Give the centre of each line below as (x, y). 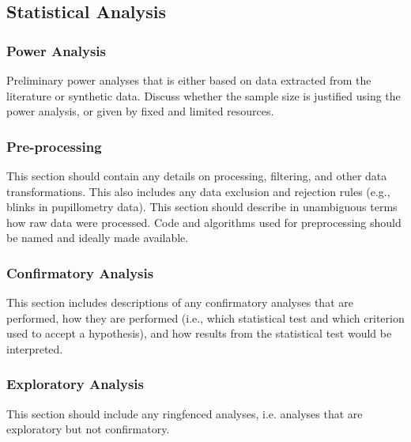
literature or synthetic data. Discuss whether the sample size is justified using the (204, 95)
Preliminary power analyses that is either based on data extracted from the (189, 80)
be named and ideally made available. (98, 238)
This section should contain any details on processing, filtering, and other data (197, 176)
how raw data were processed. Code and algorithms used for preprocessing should (204, 222)
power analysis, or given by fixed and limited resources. (140, 111)
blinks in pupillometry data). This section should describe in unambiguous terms (202, 207)
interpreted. (35, 348)
